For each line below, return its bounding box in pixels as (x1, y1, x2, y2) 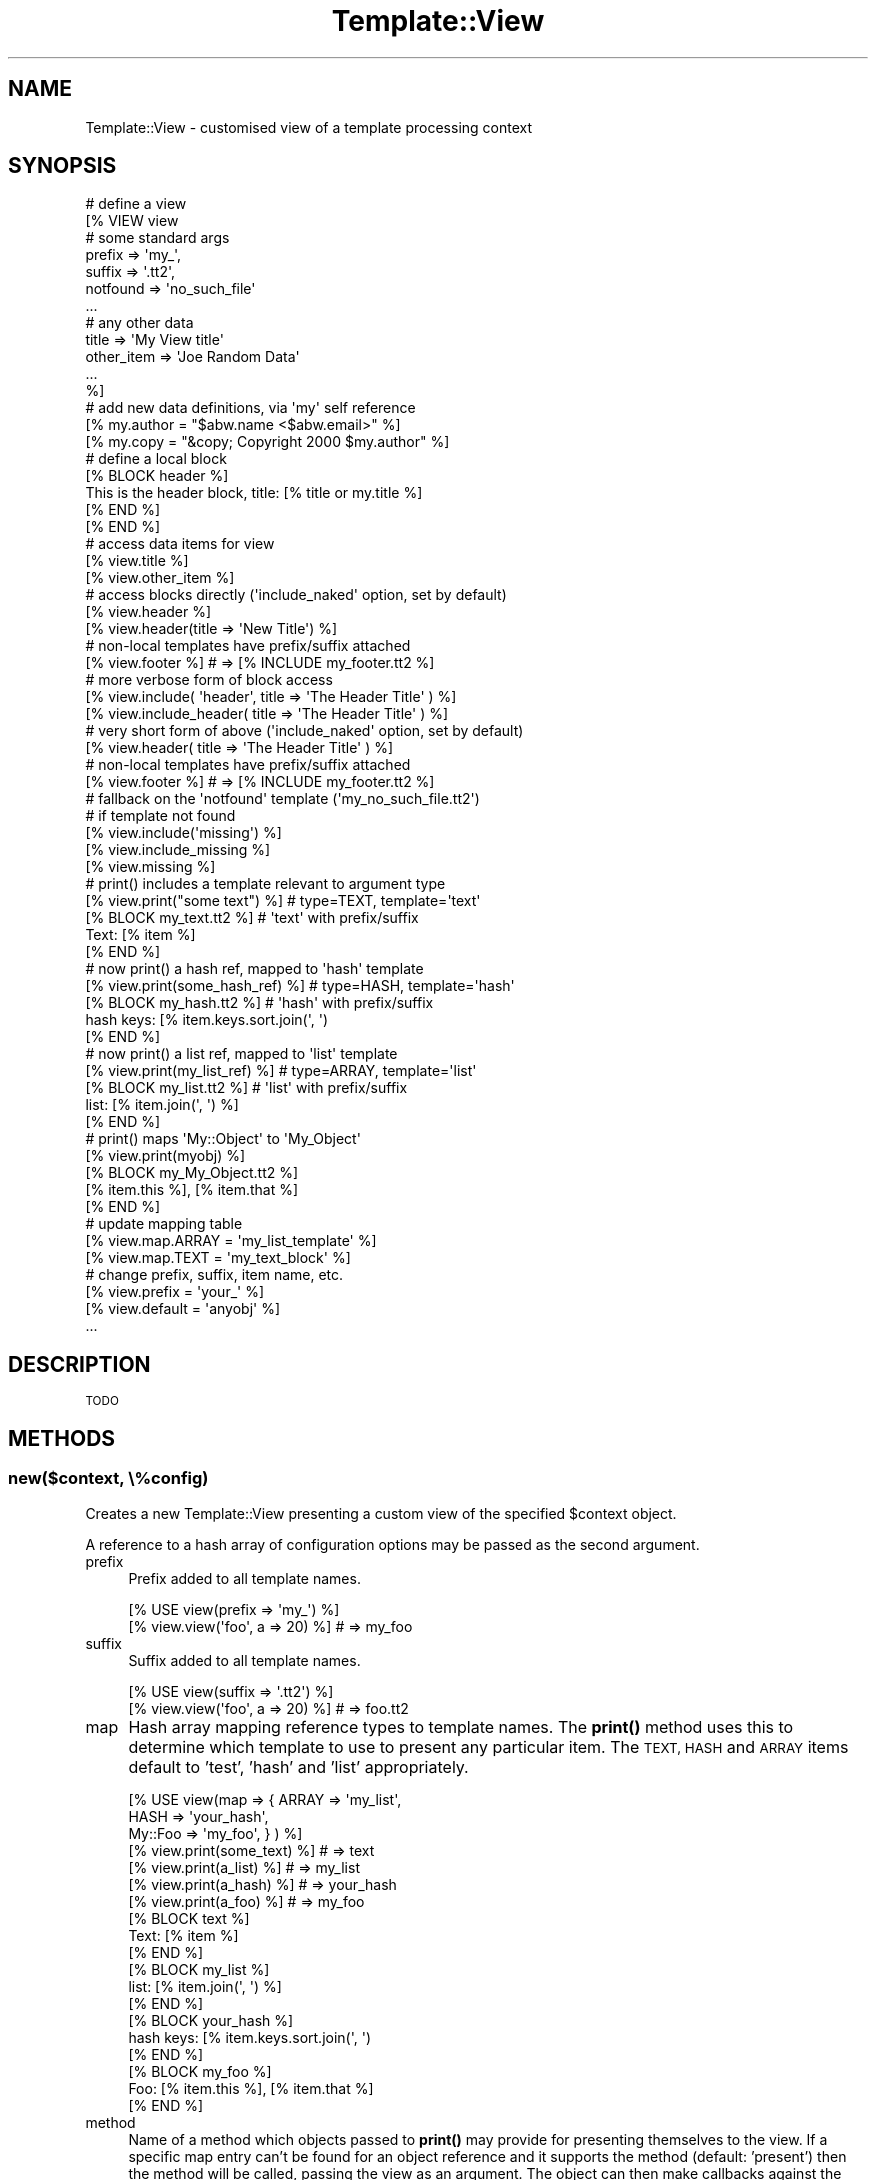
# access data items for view (85, 535, 275, 553)
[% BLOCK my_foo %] (128, 2062, 272, 2080)
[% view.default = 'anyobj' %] (85, 1300, 281, 1318)
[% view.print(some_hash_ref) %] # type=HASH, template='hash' (85, 977, 515, 995)
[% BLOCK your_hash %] (128, 2011, 294, 2029)
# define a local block (85, 450, 227, 468)
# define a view (85, 195, 187, 213)
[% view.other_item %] (85, 569, 235, 587)
